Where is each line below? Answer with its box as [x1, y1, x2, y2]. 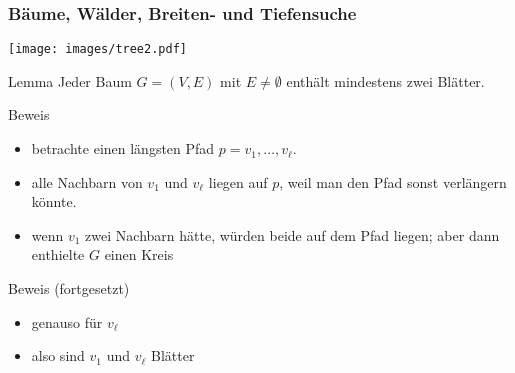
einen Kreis [104, 244, 174, 265]
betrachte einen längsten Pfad [31, 138, 215, 159]
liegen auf [208, 171, 268, 192]
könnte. [31, 191, 77, 212]
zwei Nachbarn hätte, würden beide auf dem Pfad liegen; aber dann [85, 224, 500, 245]
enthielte [31, 244, 85, 265]
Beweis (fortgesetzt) [8, 278, 130, 299]
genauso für [31, 311, 103, 332]
